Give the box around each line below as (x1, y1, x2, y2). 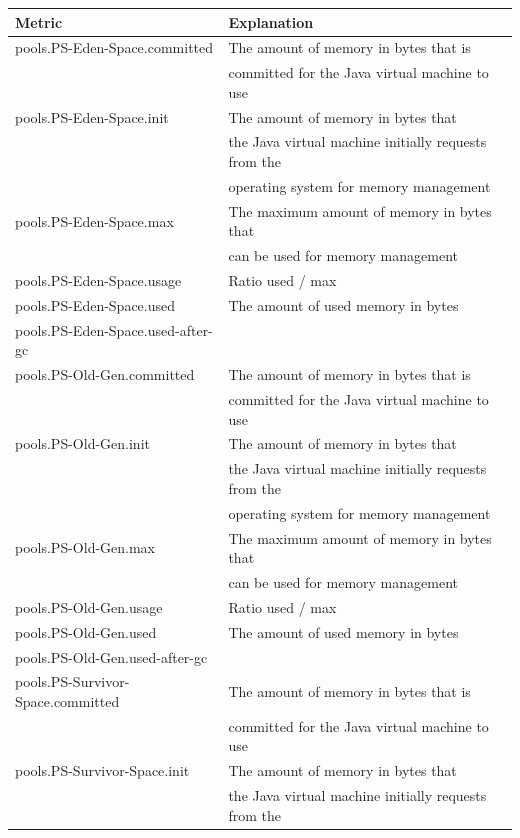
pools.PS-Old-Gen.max (15, 537, 156, 558)
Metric (15, 11, 63, 32)
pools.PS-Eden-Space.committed (15, 37, 214, 58)
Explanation (228, 11, 314, 32)
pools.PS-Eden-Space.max (15, 210, 174, 231)
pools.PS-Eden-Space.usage (15, 270, 182, 291)
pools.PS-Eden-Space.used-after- (15, 319, 213, 340)
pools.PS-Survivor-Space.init (15, 760, 190, 781)
